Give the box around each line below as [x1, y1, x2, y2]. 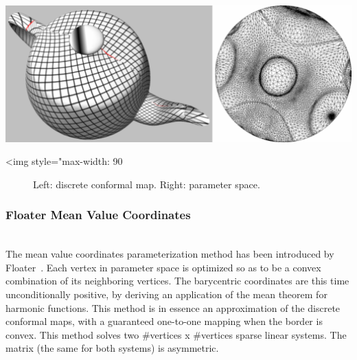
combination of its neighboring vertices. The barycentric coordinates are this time [5, 273, 349, 288]
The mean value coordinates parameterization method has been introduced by [5, 247, 334, 261]
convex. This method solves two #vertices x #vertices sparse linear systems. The [5, 327, 347, 341]
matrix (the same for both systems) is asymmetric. [5, 341, 219, 355]
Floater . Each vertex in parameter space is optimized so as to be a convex [5, 260, 321, 274]
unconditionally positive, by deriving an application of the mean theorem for [5, 286, 327, 301]
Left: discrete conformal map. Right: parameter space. [33, 177, 260, 191]
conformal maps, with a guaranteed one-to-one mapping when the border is [5, 314, 323, 328]
